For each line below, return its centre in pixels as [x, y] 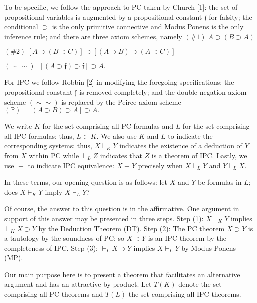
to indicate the [190, 135]
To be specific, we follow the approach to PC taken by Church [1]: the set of [121, 7]
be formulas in [220, 182]
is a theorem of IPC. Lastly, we [199, 155]
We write [18, 126]
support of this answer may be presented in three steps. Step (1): [104, 218]
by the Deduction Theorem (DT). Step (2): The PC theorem [132, 228]
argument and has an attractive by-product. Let [78, 284]
